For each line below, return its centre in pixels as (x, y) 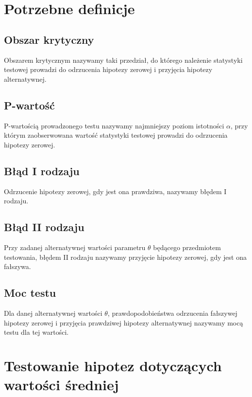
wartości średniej (61, 385)
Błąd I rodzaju (42, 171)
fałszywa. (17, 266)
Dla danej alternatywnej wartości (53, 313)
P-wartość (29, 105)
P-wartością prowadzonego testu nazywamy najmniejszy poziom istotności (114, 125)
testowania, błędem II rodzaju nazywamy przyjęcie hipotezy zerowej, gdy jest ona (125, 257)
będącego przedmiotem (187, 247)
